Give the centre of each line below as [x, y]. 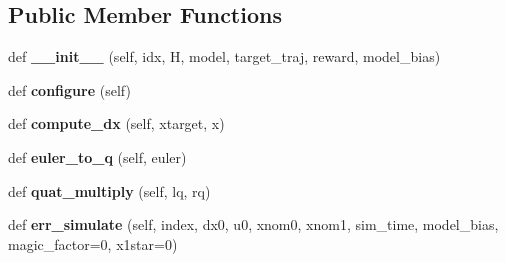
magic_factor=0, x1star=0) [93, 243]
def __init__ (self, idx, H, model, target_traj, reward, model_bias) [224, 56]
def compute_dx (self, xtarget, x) [116, 123]
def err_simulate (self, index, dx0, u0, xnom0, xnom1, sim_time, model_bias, [253, 224]
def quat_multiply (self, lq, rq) [109, 190]
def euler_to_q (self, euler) [97, 156]
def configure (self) [69, 89]
